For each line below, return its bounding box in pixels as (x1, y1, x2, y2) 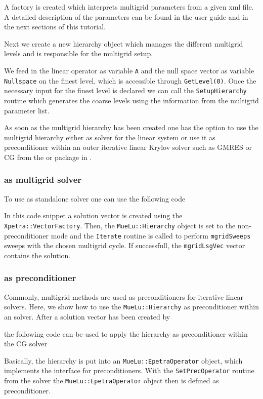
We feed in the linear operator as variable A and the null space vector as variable (4, 65, 254, 75)
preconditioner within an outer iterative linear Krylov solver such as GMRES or (4, 142, 252, 152)
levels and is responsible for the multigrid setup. (4, 48, 153, 59)
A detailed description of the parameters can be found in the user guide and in (4, 11, 248, 22)
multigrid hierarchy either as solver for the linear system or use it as (4, 132, 215, 142)
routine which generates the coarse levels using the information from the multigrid (4, 95, 259, 105)
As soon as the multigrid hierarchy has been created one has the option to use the (4, 122, 258, 133)
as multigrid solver (4, 173, 82, 186)
